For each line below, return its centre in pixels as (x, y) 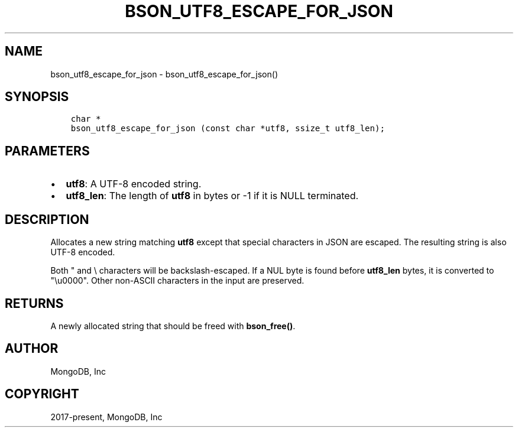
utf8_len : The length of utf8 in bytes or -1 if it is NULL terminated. (212, 196)
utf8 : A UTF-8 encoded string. (134, 184)
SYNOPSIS (37, 97)
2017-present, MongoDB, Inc (106, 417)
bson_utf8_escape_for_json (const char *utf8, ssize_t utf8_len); (228, 129)
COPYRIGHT (42, 394)
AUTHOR (32, 349)
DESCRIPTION (47, 219)
